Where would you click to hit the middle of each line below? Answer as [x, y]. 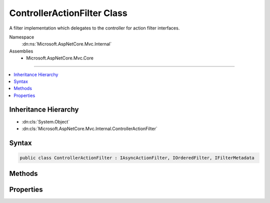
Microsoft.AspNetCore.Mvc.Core [60, 58]
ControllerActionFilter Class [68, 13]
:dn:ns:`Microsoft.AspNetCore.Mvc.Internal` [67, 44]
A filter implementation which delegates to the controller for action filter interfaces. [94, 28]
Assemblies [21, 51]
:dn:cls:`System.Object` [46, 121]
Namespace [22, 37]
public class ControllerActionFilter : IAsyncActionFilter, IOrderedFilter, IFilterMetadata [137, 158]
